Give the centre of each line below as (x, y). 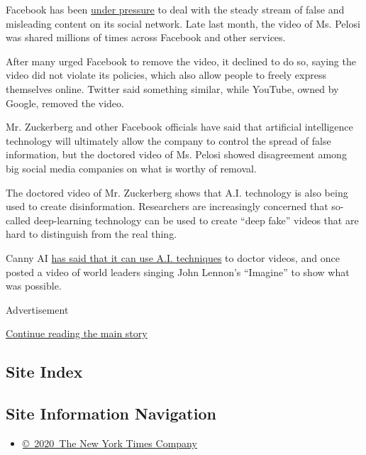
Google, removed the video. (65, 103)
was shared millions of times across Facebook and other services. (146, 37)
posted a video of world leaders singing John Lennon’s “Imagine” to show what (178, 272)
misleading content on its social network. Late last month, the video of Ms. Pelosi (183, 23)
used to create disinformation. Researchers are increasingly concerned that (167, 206)
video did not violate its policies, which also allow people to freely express (166, 75)
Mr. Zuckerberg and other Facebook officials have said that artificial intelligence (179, 127)
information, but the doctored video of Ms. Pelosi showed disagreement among (176, 154)
